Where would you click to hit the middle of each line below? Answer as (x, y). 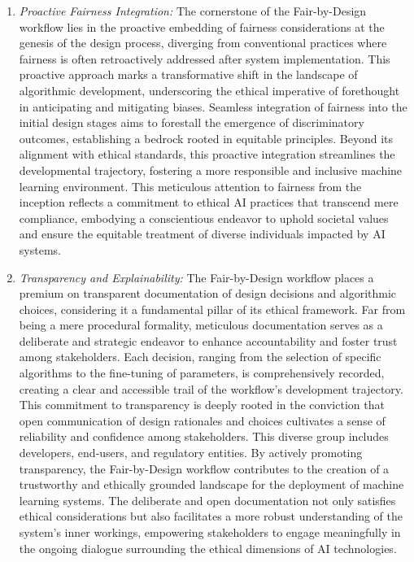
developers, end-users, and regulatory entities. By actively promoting (191, 453)
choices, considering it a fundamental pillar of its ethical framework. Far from (212, 309)
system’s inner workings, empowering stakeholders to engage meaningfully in (210, 532)
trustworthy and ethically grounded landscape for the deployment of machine (211, 484)
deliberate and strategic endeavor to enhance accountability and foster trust (208, 340)
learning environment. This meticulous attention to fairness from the (190, 186)
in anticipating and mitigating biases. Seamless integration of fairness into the (213, 106)
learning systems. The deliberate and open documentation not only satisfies (207, 500)
